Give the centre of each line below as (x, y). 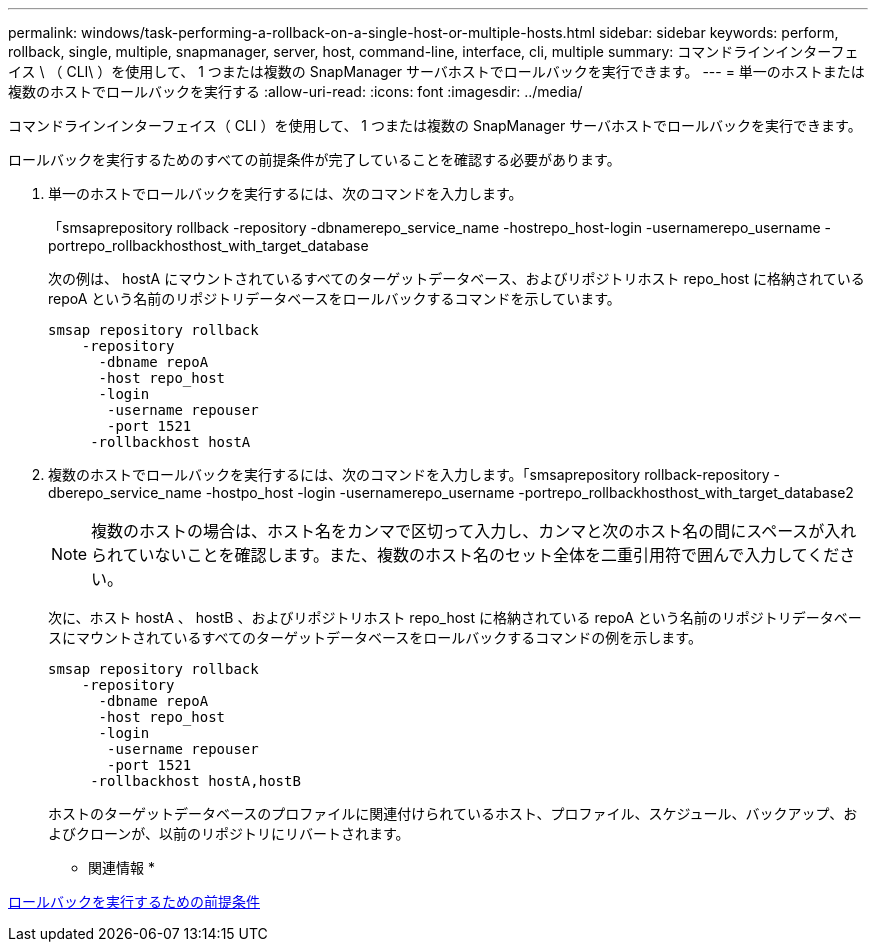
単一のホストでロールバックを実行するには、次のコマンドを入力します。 (285, 193)
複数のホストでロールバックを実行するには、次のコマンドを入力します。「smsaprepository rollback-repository (409, 474)
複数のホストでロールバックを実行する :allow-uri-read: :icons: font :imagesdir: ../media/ (295, 91)
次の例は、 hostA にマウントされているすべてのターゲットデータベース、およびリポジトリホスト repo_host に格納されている (456, 278)
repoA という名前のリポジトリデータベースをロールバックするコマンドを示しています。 (334, 298)
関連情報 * (121, 867)
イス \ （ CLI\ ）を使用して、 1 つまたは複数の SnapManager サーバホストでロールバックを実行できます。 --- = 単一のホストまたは (436, 71)
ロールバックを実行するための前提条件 (134, 901)
